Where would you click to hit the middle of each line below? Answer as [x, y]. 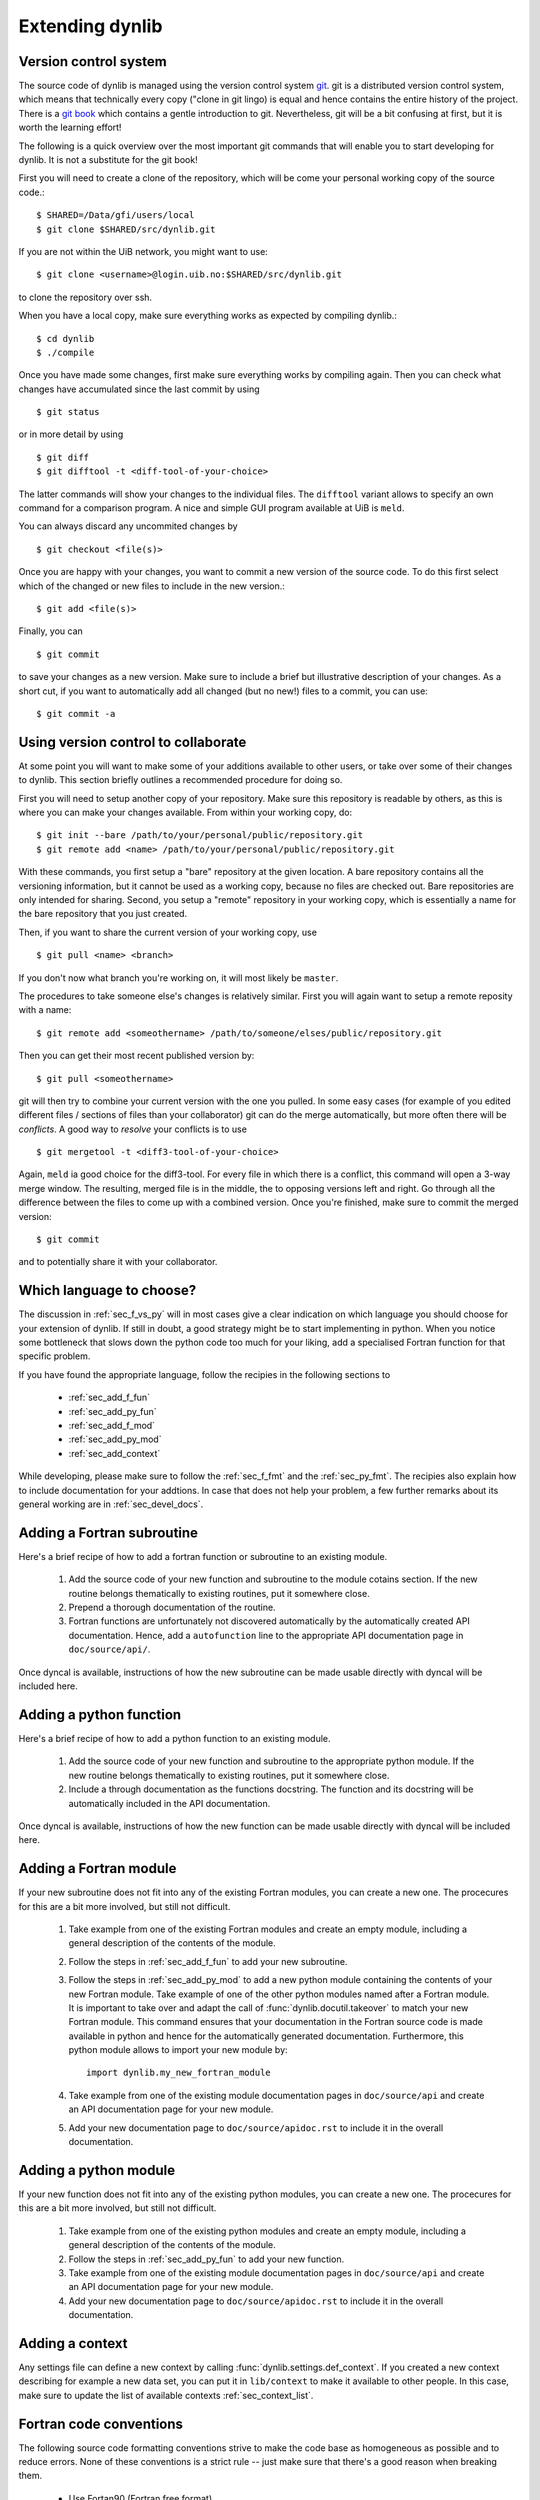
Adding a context [73, 2343]
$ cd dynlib [65, 338]
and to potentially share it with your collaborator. [118, 1262]
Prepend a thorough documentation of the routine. [172, 1607]
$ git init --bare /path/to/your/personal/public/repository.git [200, 835]
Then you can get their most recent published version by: [136, 1056]
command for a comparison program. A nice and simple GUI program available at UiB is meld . [211, 508]
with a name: [45, 1010]
